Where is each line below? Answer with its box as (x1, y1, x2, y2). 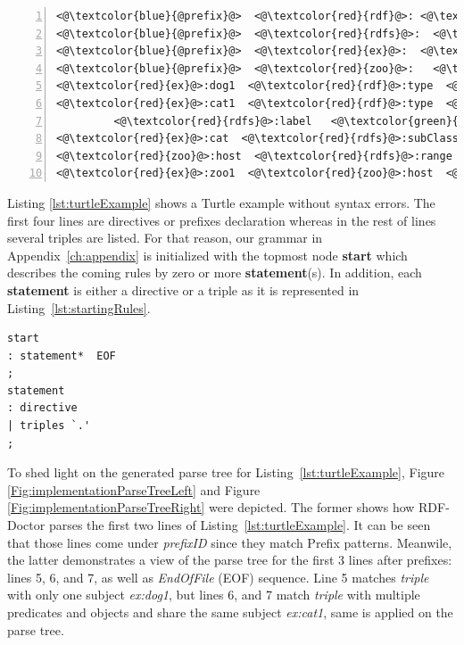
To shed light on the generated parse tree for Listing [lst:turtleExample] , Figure (7, 463, 445, 482)
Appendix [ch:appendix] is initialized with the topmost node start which (7, 245, 408, 264)
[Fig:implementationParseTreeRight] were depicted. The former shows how (7, 498, 415, 517)
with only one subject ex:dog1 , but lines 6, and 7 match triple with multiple (7, 585, 420, 604)
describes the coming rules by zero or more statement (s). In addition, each (7, 263, 422, 282)
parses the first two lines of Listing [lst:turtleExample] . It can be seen (48, 516, 431, 534)
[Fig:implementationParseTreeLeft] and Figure (7, 480, 261, 499)
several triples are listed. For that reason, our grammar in (7, 228, 323, 247)
